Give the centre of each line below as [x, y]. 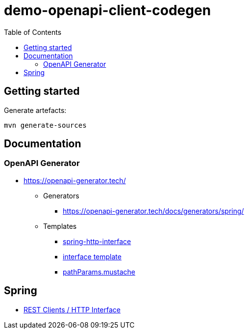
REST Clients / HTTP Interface [72, 309]
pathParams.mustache [99, 272]
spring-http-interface [97, 241]
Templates [60, 226]
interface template [92, 256]
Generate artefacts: [35, 110]
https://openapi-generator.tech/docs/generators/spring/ [153, 211]
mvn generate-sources [45, 125]
